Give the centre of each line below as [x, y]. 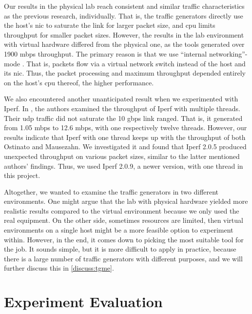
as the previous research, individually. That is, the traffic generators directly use [124, 15]
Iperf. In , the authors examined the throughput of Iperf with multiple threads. [122, 108]
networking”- [228, 53]
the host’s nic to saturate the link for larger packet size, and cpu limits [110, 25]
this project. [22, 175]
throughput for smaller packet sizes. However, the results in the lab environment [124, 34]
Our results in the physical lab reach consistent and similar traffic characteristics [124, 6]
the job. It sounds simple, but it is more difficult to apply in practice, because [120, 249]
